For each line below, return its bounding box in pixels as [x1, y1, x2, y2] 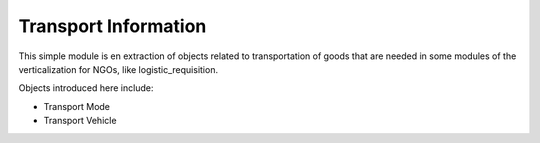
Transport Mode [43, 100, 110, 112]
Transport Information [18, 15, 207, 37]
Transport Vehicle [43, 115, 117, 127]
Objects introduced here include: [18, 82, 154, 94]
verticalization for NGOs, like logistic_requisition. [18, 63, 219, 75]
